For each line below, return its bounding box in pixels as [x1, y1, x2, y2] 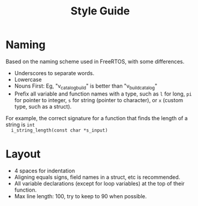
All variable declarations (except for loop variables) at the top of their [14, 180, 185, 187]
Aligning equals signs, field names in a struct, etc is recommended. [14, 173, 181, 181]
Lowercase [14, 76, 42, 83]
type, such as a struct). [14, 103, 72, 110]
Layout [5, 147, 41, 160]
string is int [5, 121, 35, 128]
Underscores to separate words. [14, 69, 95, 76]
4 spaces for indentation [14, 167, 76, 174]
